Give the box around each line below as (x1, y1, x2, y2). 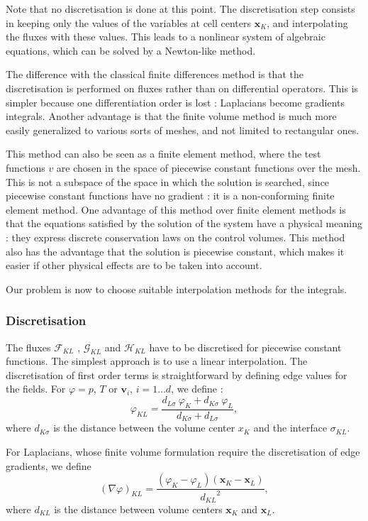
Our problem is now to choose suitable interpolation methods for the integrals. (6, 281, 347, 296)
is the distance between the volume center (53, 420, 235, 435)
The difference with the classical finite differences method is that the (6, 67, 303, 82)
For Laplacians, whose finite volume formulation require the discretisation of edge (6, 444, 360, 459)
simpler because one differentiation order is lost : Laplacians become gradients (6, 94, 345, 109)
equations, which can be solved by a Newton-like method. (6, 43, 256, 57)
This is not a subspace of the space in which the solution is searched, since (6, 174, 330, 189)
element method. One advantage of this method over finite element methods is (6, 202, 346, 216)
